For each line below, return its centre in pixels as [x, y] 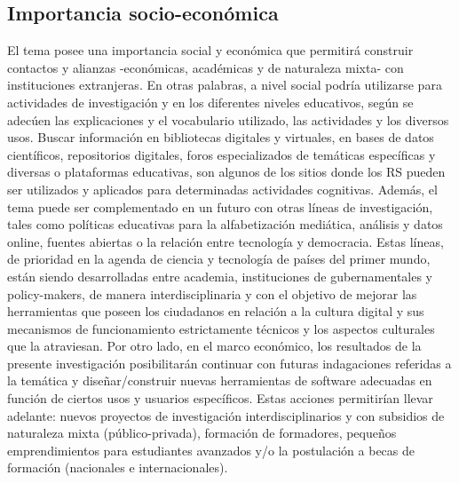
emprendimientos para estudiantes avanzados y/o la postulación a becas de [211, 450]
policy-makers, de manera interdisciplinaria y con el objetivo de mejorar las [212, 293]
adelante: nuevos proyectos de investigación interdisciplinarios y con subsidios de [226, 415]
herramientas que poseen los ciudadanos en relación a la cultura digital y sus [216, 311]
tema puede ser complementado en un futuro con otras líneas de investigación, [220, 206]
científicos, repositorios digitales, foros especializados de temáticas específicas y [222, 154]
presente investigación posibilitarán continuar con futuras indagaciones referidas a [229, 363]
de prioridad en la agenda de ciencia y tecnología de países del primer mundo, [219, 259]
